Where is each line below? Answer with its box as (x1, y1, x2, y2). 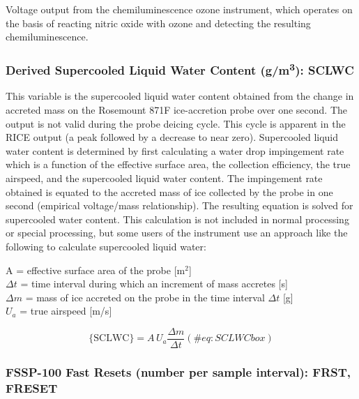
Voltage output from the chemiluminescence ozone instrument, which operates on (6, 2, 353, 16)
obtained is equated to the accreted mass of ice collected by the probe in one (6, 184, 333, 199)
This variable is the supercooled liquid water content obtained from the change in (6, 89, 354, 103)
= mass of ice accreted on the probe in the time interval (25, 289, 265, 304)
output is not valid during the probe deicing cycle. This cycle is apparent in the (6, 116, 346, 130)
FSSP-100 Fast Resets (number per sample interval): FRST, (6, 363, 351, 380)
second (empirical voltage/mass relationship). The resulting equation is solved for (6, 198, 353, 213)
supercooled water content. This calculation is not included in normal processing (6, 211, 349, 226)
